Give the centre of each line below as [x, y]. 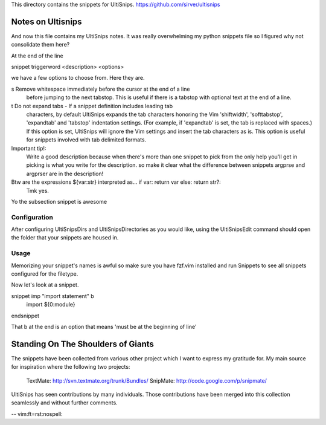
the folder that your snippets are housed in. [65, 238]
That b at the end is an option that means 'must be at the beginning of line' [104, 326]
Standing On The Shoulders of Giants [82, 344]
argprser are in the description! [65, 174]
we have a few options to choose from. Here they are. [78, 78]
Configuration [32, 217]
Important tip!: [29, 148]
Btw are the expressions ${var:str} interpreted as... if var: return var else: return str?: [116, 182]
